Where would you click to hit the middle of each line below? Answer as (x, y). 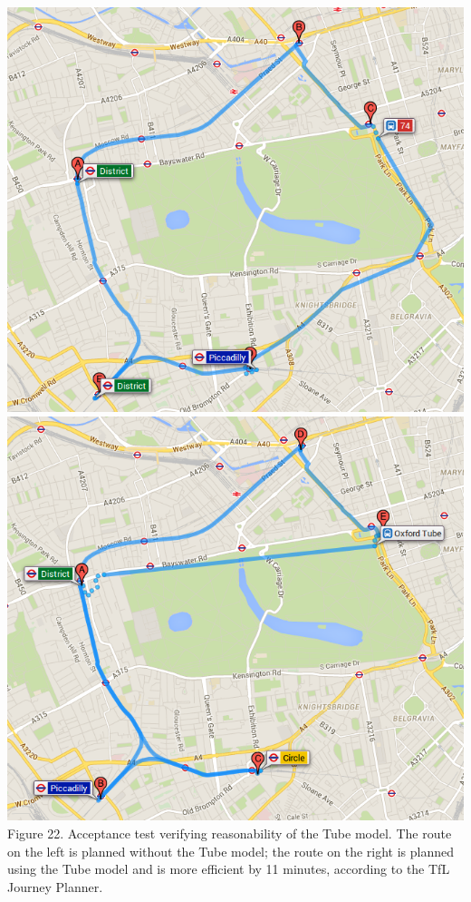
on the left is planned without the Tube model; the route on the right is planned (231, 851)
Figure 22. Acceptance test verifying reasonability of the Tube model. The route (230, 833)
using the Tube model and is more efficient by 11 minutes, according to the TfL (229, 869)
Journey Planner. (55, 886)
